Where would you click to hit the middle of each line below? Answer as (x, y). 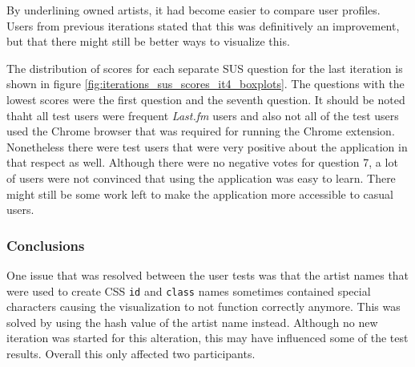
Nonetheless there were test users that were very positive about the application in (207, 146)
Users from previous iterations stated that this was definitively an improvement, (203, 25)
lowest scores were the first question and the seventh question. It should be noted (206, 99)
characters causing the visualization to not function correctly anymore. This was (203, 307)
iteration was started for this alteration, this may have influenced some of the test (207, 338)
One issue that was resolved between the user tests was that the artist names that (208, 274)
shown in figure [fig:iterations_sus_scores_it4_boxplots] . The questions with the (205, 84)
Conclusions (46, 245)
